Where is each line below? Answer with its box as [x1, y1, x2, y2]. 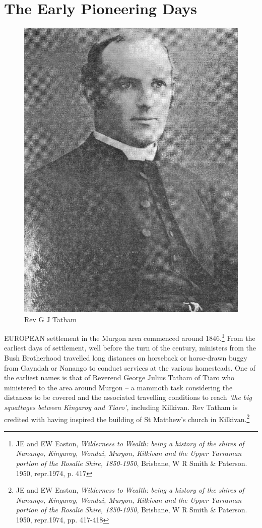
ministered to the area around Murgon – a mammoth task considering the [4, 382, 233, 392]
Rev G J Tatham [24, 314, 77, 324]
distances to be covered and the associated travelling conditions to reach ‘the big [4, 392, 252, 402]
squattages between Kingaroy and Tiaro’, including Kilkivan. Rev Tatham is [4, 401, 238, 412]
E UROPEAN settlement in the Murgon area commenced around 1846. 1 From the [4, 331, 255, 343]
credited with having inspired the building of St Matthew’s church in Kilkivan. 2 [4, 412, 250, 424]
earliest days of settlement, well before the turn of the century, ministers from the [4, 342, 256, 353]
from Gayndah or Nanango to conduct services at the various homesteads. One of [4, 362, 255, 373]
